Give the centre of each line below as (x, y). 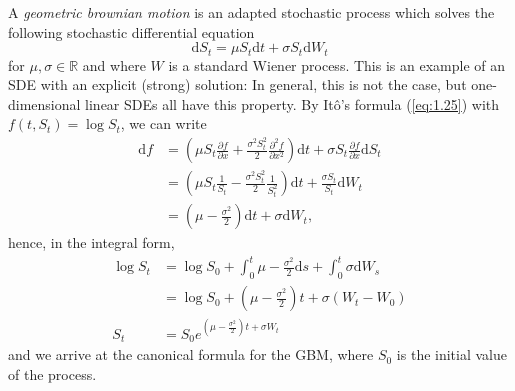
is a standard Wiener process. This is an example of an (336, 64)
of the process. (52, 373)
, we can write (163, 123)
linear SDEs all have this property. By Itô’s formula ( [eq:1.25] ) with (292, 103)
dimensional (44, 103)
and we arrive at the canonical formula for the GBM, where (191, 354)
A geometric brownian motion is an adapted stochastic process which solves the (251, 12)
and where (114, 64)
